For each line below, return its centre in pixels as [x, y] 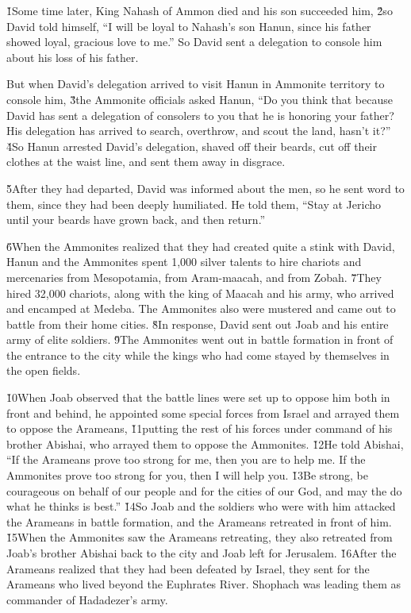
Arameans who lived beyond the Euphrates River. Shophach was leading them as [204, 584]
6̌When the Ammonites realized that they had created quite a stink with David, [201, 246]
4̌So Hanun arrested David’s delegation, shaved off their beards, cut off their [192, 146]
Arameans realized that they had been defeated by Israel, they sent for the [188, 568]
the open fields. [44, 370]
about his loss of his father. [73, 57]
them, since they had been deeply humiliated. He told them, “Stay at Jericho [194, 204]
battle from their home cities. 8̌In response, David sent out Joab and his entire [198, 324]
